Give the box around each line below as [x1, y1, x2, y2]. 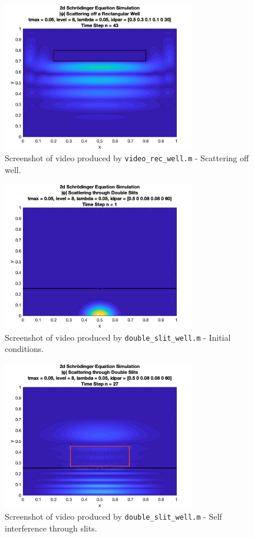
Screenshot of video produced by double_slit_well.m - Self [5, 510, 222, 523]
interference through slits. [5, 521, 97, 534]
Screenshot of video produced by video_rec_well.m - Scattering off [5, 152, 249, 164]
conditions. [5, 343, 44, 355]
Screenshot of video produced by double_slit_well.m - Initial [5, 331, 231, 343]
